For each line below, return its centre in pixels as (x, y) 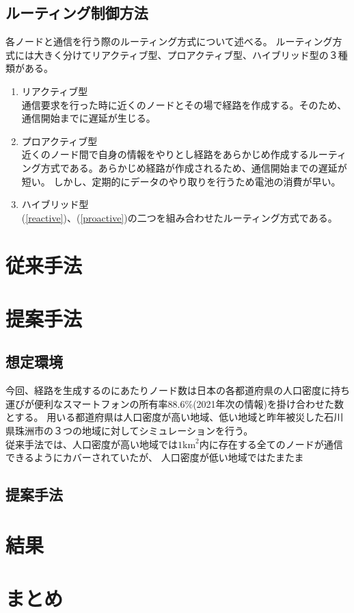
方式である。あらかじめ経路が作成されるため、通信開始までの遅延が (194, 167)
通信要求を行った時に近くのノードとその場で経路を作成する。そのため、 (184, 104)
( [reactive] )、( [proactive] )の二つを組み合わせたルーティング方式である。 (179, 217)
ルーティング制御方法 (77, 13)
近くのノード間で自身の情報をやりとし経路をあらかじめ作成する (165, 154)
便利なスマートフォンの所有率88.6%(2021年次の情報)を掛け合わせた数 (189, 403)
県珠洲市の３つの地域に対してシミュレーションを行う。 (130, 431)
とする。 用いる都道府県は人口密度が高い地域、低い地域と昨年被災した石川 (175, 417)
